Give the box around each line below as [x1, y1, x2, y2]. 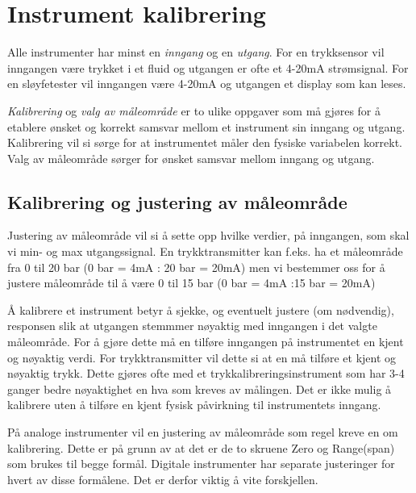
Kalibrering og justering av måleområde [7, 189, 347, 214]
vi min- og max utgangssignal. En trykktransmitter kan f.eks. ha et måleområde [7, 243, 403, 260]
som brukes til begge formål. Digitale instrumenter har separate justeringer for [7, 455, 395, 472]
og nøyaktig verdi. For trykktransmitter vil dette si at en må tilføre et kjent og [7, 349, 397, 366]
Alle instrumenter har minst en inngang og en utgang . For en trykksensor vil [7, 44, 385, 61]
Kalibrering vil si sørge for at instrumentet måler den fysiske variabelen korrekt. [7, 134, 402, 151]
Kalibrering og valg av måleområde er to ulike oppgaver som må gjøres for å [7, 102, 381, 119]
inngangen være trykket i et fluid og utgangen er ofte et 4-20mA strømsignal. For [7, 59, 409, 76]
